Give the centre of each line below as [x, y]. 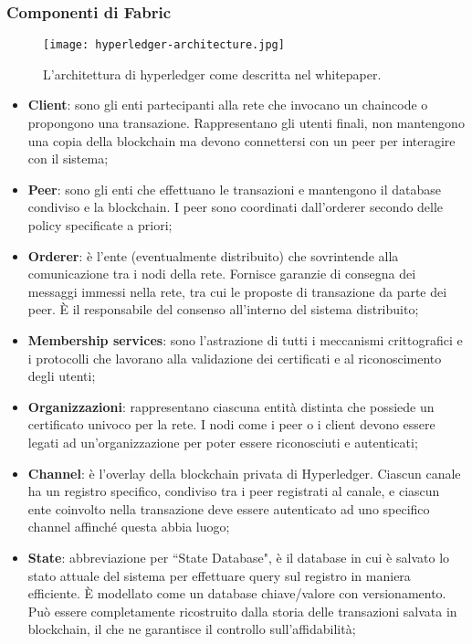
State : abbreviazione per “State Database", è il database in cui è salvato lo [239, 557]
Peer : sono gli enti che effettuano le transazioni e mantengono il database [234, 189]
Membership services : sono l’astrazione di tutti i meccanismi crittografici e [245, 340]
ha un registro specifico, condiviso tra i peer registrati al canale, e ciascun [234, 491]
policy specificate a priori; [100, 225]
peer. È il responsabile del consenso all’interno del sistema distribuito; [223, 309]
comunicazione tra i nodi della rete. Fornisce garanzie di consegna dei [222, 274]
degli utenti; [62, 376]
